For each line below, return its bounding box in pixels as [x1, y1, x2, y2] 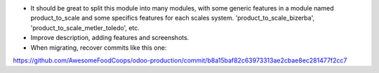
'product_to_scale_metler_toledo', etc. [30, 23, 140, 32]
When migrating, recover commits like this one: [30, 43, 167, 52]
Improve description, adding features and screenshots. [30, 34, 189, 42]
